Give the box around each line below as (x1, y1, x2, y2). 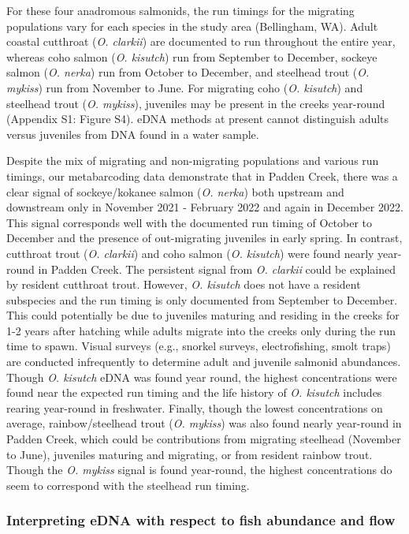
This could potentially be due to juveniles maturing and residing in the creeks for (6, 307, 400, 323)
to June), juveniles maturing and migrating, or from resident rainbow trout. (6, 446, 373, 462)
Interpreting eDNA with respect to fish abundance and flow (6, 510, 396, 530)
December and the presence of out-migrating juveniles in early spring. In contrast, (6, 230, 403, 246)
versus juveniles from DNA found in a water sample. (6, 125, 259, 142)
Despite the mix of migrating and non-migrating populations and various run (6, 152, 379, 169)
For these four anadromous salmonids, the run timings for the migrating (6, 2, 355, 18)
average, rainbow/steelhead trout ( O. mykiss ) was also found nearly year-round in (6, 415, 402, 431)
